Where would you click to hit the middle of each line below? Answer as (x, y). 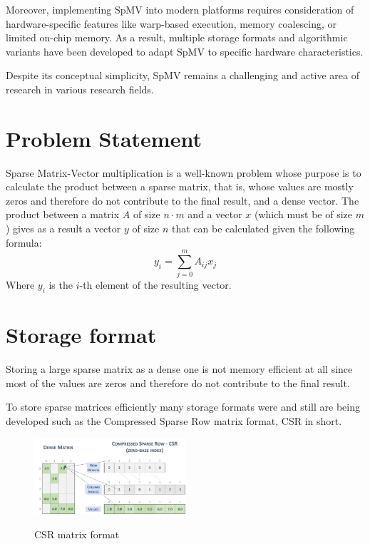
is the (61, 285)
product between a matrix (63, 214)
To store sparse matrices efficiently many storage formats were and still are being (183, 407)
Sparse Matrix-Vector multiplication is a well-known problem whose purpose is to (184, 172)
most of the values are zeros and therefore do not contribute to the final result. (178, 383)
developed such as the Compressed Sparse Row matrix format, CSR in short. (174, 421)
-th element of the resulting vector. (155, 285)
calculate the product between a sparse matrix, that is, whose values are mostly (180, 186)
